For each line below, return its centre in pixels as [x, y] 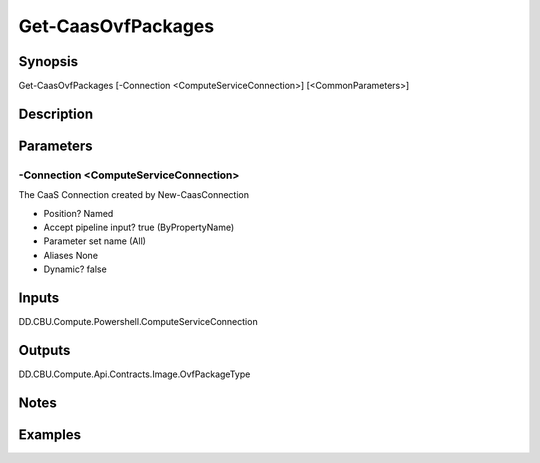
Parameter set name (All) [95, 241]
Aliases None [71, 255]
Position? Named [78, 213]
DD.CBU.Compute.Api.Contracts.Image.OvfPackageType [134, 374]
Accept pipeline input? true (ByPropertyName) [139, 227]
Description [56, 113]
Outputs [44, 350]
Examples [50, 434]
